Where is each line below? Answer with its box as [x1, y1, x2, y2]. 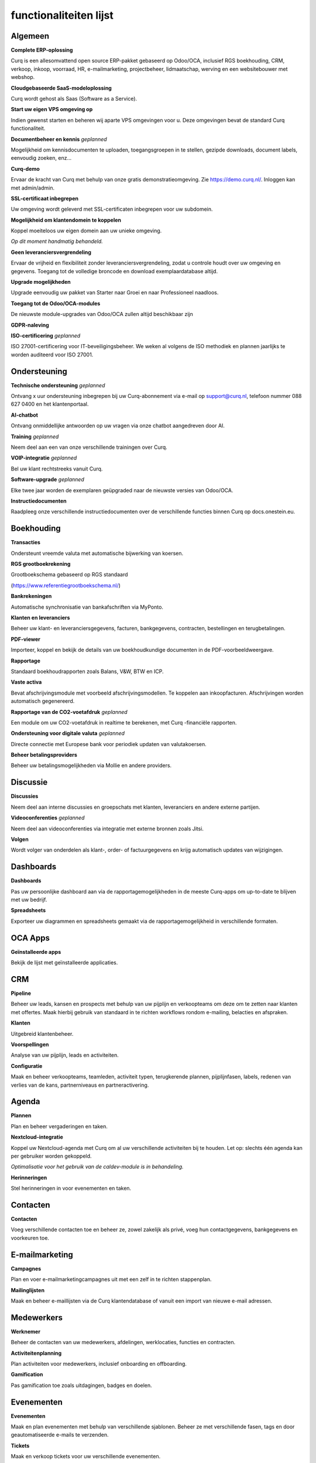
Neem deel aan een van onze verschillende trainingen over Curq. [11, 444, 168, 451]
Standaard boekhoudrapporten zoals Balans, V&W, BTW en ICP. [11, 668, 164, 675]
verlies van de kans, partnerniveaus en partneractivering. [11, 1081, 149, 1088]
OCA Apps [11, 933, 50, 943]
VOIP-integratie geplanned [11, 454, 77, 462]
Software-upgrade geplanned [11, 476, 84, 483]
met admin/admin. [11, 184, 55, 191]
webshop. [11, 74, 35, 81]
